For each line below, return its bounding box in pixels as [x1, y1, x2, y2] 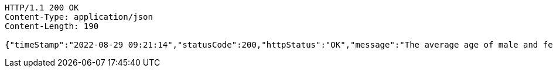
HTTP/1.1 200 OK [5, 3, 79, 12]
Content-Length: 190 [5, 21, 99, 31]
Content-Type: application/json [5, 12, 153, 21]
